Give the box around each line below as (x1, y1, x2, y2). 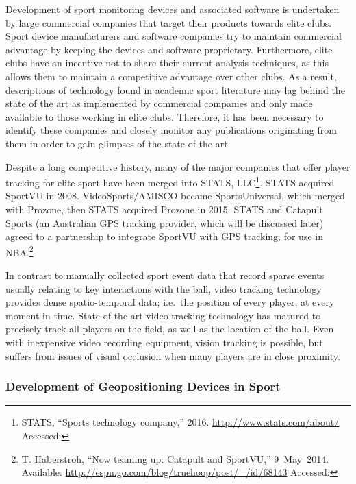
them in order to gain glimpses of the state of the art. (5, 136, 231, 150)
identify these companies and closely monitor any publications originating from (5, 123, 337, 137)
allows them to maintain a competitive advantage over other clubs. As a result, (5, 69, 337, 83)
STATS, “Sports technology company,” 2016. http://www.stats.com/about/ (21, 415, 340, 429)
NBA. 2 (5, 243, 34, 259)
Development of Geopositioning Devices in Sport (5, 378, 281, 395)
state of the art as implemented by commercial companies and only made (5, 96, 313, 110)
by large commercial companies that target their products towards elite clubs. (5, 15, 332, 29)
